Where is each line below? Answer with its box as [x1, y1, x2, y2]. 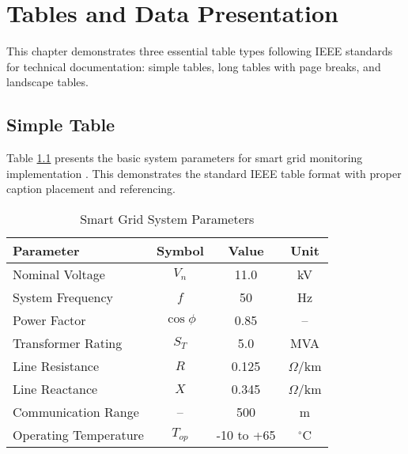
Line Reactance [13, 379, 98, 398]
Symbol [156, 240, 204, 259]
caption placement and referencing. [6, 180, 176, 197]
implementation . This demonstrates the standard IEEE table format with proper [6, 165, 402, 181]
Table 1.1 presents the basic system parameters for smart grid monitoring [6, 149, 363, 166]
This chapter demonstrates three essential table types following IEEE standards [6, 43, 393, 59]
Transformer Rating [13, 333, 123, 352]
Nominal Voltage [13, 264, 105, 283]
